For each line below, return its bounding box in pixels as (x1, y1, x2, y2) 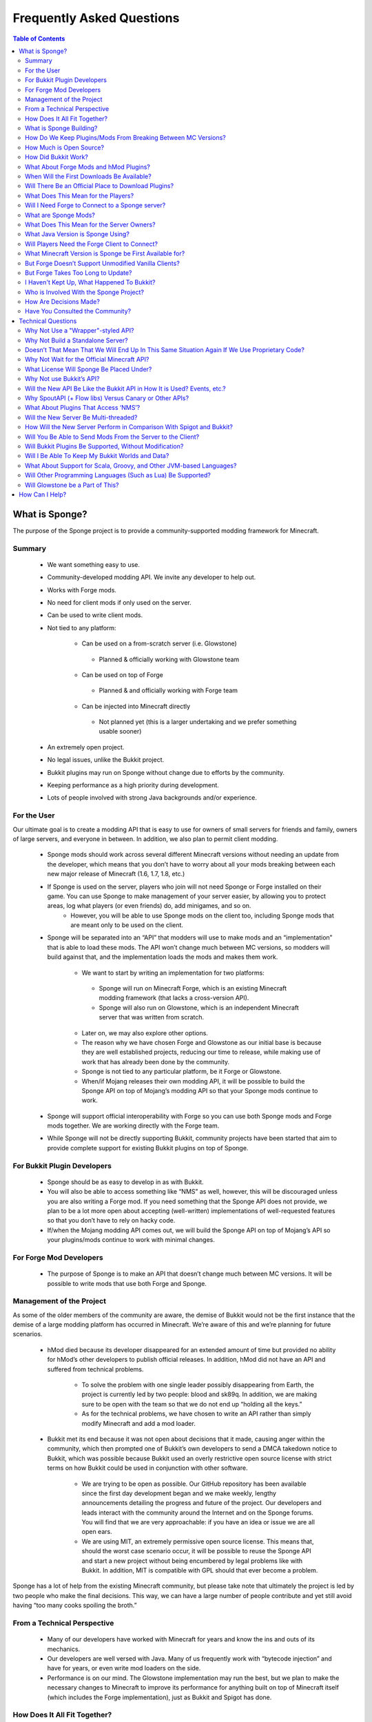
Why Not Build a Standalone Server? (25, 336, 128, 344)
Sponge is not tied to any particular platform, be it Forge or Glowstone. (81, 1068, 282, 1076)
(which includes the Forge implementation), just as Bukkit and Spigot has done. (47, 1693, 272, 1701)
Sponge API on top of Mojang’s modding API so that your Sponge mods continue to (81, 1086, 318, 1095)
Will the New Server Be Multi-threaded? (25, 413, 138, 422)
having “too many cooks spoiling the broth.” (12, 1601, 137, 1610)
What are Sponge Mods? (25, 211, 96, 219)
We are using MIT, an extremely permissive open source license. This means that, (81, 1537, 314, 1546)
